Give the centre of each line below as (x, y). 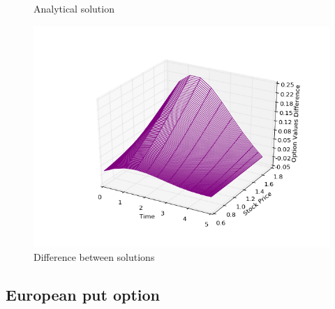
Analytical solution (74, 8)
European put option (83, 295)
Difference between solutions (94, 257)
